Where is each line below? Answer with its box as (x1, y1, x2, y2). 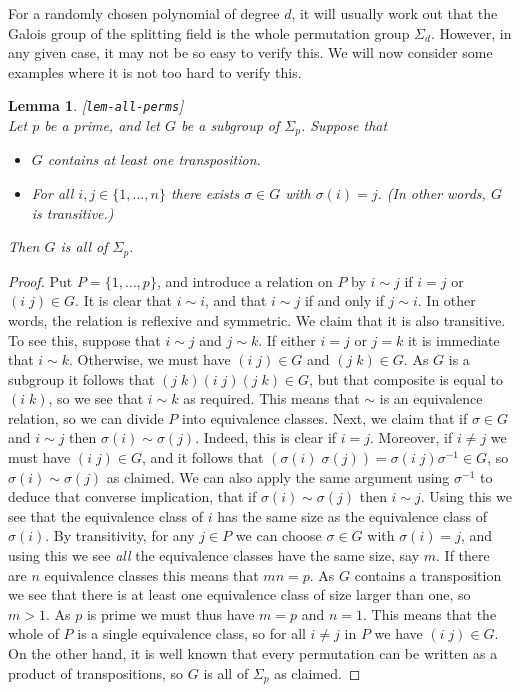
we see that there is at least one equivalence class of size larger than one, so (8, 584, 471, 605)
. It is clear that (75, 290, 173, 311)
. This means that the (362, 603, 497, 624)
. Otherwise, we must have (69, 349, 231, 370)
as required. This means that (183, 388, 360, 409)
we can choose (235, 525, 322, 546)
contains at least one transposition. (47, 149, 261, 170)
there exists (170, 183, 240, 204)
